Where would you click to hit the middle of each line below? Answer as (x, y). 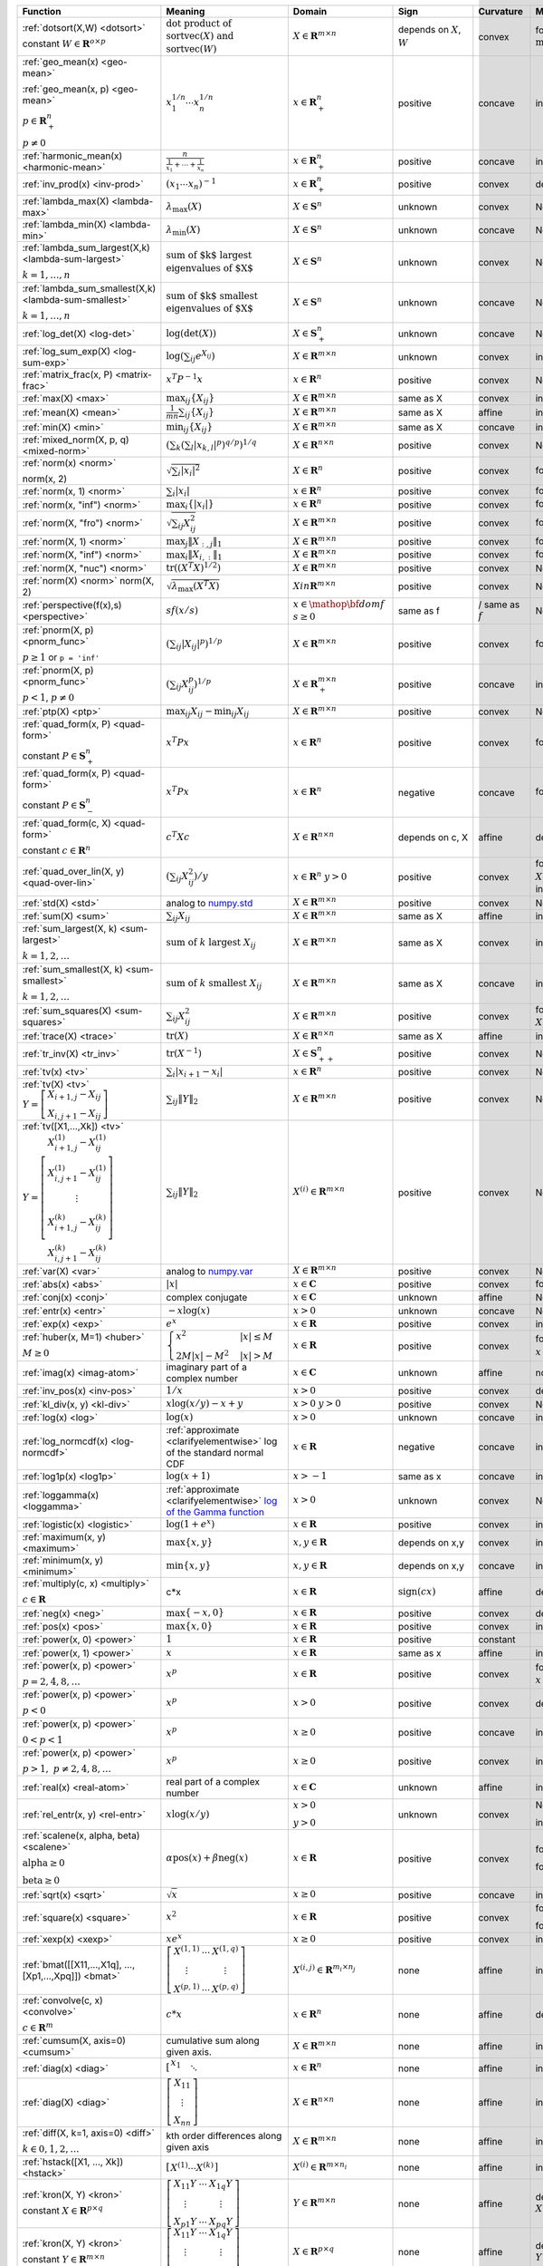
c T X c (178, 836)
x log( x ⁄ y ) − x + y (205, 1404)
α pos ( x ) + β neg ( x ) (207, 1858)
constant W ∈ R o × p (64, 43)
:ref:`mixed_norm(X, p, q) (76, 440)
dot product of (199, 24)
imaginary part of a (207, 1367)
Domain (310, 11)
